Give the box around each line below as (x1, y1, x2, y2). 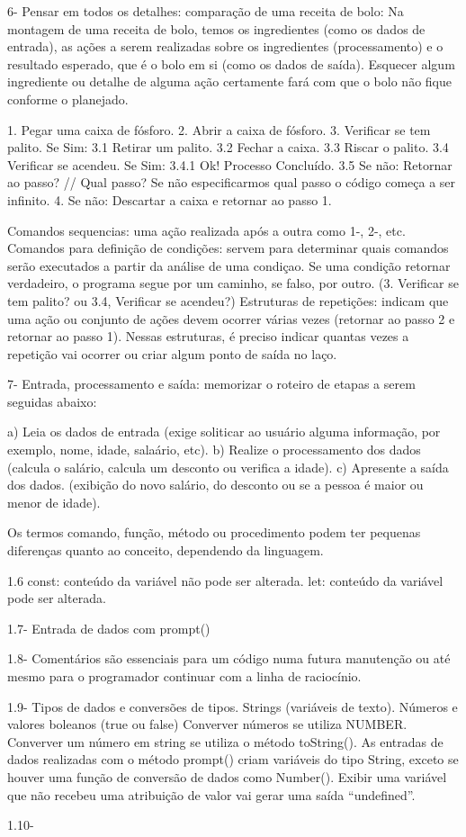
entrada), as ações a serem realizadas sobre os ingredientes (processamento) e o (7, 37, 444, 56)
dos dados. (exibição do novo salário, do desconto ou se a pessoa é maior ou (7, 475, 424, 494)
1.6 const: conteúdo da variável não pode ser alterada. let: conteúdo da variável (7, 571, 444, 589)
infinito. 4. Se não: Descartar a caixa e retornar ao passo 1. (7, 190, 332, 209)
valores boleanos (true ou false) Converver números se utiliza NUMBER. (7, 715, 408, 733)
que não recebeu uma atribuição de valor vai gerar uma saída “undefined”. (7, 785, 416, 804)
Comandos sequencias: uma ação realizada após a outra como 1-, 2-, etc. (7, 220, 406, 239)
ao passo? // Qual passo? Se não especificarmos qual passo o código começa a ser (7, 173, 456, 192)
